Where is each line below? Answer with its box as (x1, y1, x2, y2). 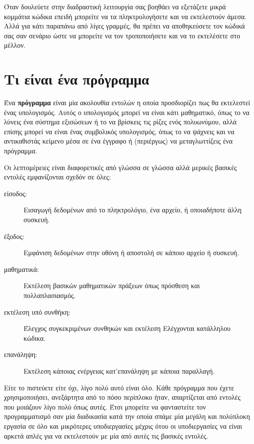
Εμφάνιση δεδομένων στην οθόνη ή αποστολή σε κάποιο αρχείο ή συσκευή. (24, 247, 239, 258)
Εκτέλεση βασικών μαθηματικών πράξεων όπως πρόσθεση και (24, 280, 200, 291)
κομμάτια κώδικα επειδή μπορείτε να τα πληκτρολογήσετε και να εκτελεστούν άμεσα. (4, 11, 247, 21)
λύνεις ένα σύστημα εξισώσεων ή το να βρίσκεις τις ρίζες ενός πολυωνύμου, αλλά (4, 117, 237, 127)
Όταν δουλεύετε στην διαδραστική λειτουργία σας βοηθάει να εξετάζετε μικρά (4, 1, 226, 11)
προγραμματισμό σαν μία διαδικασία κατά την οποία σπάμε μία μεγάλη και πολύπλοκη (4, 411, 250, 421)
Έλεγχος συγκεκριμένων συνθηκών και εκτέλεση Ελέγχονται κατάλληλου (24, 323, 230, 333)
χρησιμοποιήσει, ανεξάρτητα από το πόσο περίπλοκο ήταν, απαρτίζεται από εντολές (4, 392, 241, 402)
